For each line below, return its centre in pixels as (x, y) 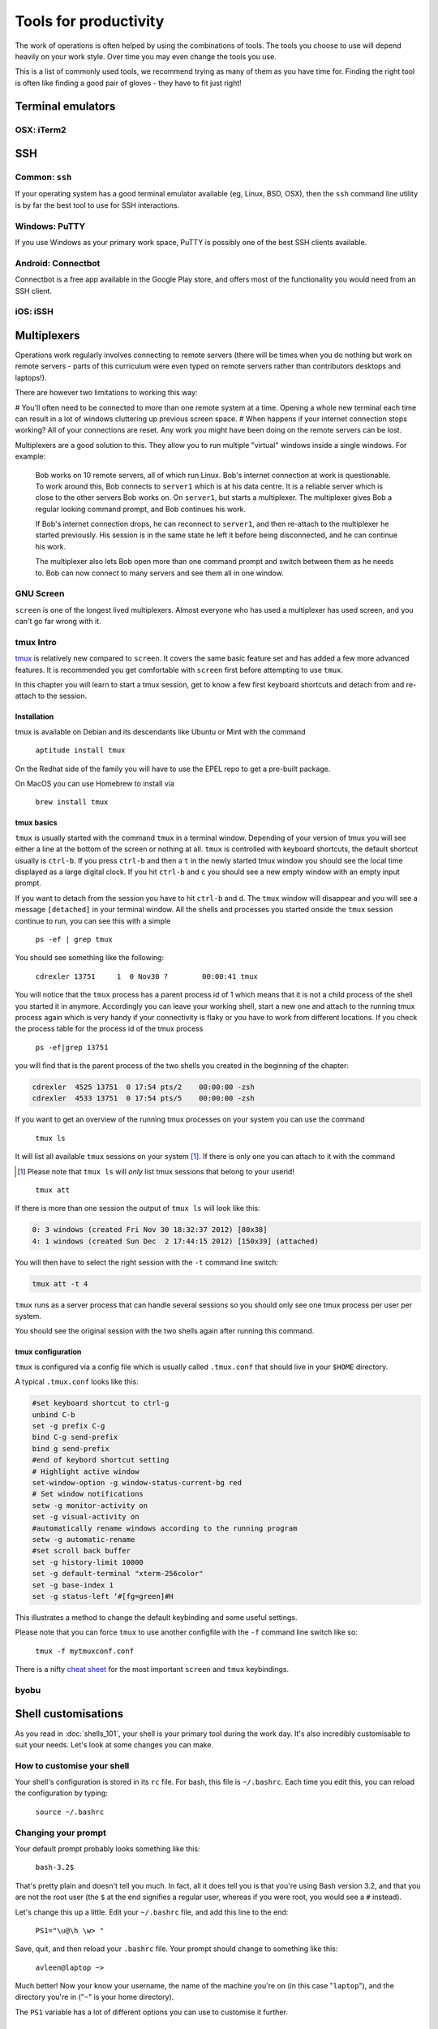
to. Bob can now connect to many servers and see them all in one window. (159, 573)
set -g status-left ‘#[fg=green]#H (103, 1596)
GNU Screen (40, 594)
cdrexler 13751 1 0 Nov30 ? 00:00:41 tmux (147, 976)
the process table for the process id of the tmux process (109, 1029)
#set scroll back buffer (82, 1551)
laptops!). (31, 377)
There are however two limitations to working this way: (106, 393)
